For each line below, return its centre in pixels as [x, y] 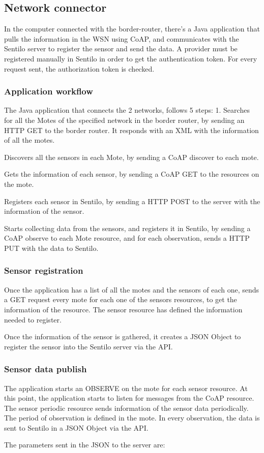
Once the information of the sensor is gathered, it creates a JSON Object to [123, 336]
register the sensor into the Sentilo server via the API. [89, 346]
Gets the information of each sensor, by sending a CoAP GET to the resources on [132, 174]
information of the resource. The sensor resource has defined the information [123, 309]
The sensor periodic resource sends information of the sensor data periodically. [126, 408]
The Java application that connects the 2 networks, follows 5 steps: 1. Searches [127, 110]
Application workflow [49, 91]
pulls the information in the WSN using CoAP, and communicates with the [122, 38]
